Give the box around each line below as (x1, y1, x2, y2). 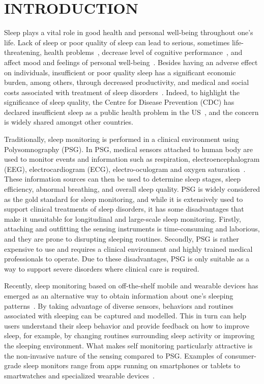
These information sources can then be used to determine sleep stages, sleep (4, 173, 241, 184)
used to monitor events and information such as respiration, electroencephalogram (4, 154, 260, 164)
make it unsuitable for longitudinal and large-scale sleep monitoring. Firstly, (4, 213, 241, 224)
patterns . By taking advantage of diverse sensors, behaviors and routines (4, 300, 233, 311)
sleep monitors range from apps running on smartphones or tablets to (23, 360, 240, 371)
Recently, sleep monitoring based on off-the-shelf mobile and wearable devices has (4, 280, 258, 291)
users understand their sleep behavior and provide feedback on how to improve (4, 320, 250, 331)
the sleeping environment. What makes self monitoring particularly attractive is (4, 340, 253, 350)
